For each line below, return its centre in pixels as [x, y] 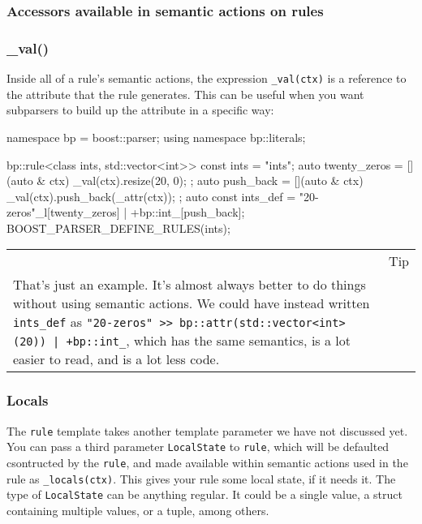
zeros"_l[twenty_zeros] [63, 212]
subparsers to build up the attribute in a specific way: [140, 110]
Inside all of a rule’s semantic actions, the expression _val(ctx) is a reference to [207, 78]
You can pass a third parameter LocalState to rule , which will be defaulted [198, 447]
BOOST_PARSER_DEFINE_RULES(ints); [118, 228]
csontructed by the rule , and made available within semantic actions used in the [207, 462]
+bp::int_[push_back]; [187, 212]
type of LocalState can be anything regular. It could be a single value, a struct [205, 494]
